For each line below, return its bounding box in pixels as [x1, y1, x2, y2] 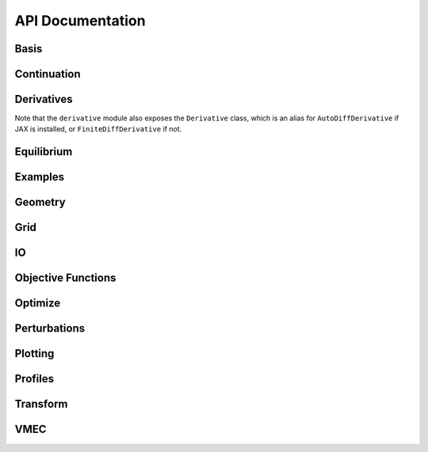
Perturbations [14, 321, 86, 336]
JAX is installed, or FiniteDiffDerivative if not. [14, 124, 182, 134]
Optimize [14, 297, 61, 310]
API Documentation [14, 12, 146, 29]
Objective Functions [14, 272, 117, 285]
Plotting [14, 347, 55, 360]
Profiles [14, 372, 55, 386]
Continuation [14, 67, 81, 81]
